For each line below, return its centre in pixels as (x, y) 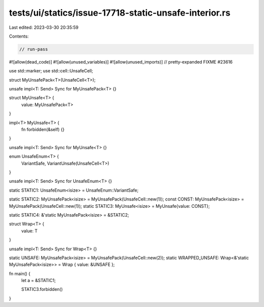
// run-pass (34, 49)
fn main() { (20, 273)
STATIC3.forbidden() (42, 289)
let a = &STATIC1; (39, 281)
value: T (29, 231)
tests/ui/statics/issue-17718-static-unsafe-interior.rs (120, 13)
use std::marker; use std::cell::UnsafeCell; (51, 71)
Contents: (19, 36)
